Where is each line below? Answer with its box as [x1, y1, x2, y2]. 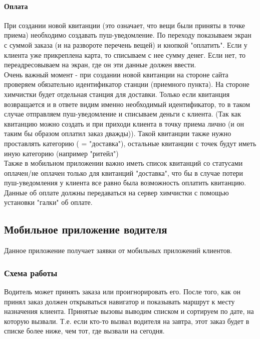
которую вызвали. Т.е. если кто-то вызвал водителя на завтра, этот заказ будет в [4, 315, 249, 326]
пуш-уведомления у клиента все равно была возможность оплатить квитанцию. [4, 177, 246, 188]
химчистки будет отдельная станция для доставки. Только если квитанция [4, 88, 230, 99]
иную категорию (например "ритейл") [4, 148, 119, 158]
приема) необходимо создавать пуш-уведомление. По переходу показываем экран [4, 30, 251, 40]
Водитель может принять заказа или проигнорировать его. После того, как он [4, 286, 241, 297]
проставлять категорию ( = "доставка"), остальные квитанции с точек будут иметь [4, 138, 256, 148]
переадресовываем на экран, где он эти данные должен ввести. [4, 59, 196, 70]
